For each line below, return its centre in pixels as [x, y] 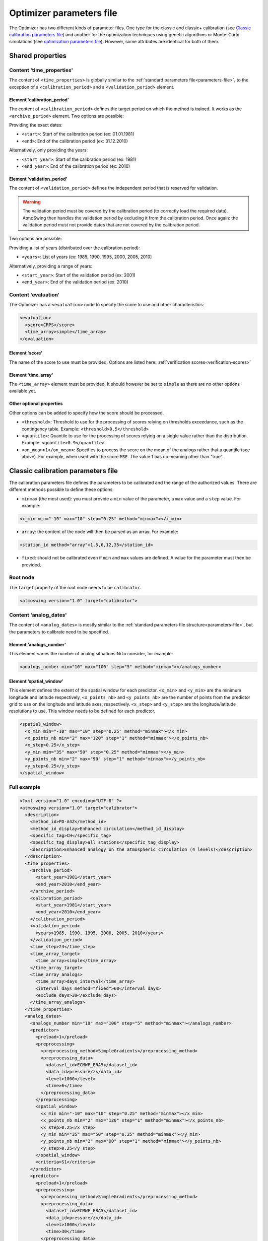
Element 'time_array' [31, 375]
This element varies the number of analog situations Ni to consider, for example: [91, 654]
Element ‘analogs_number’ [38, 644]
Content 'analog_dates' [38, 615]
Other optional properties [36, 404]
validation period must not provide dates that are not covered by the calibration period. [111, 225]
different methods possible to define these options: [62, 489]
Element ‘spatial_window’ [36, 681]
